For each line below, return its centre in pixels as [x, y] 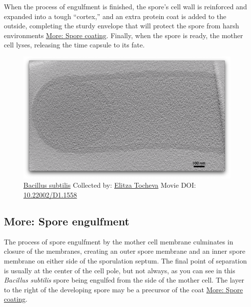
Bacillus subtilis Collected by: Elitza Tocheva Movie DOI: [110, 185]
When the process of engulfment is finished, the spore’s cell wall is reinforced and [125, 6]
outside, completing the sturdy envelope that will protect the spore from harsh [122, 26]
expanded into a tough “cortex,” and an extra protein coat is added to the [115, 16]
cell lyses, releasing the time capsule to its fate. [74, 45]
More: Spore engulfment [67, 221]
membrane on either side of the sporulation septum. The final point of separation [125, 260]
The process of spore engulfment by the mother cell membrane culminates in [119, 241]
